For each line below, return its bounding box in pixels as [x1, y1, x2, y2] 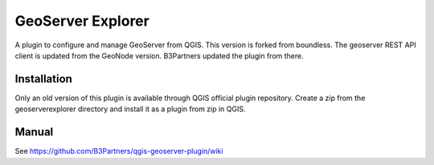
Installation [14, 72, 72, 86]
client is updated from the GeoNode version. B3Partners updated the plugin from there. [14, 50, 305, 60]
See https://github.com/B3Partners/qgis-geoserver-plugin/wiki [14, 147, 223, 156]
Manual [14, 125, 54, 139]
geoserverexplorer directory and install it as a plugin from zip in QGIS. [14, 104, 246, 114]
